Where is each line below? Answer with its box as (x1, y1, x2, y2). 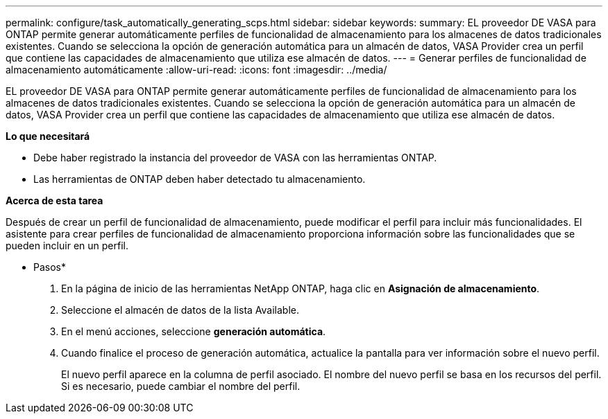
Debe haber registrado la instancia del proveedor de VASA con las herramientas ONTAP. (33, 152, 437, 163)
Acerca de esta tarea (6, 195, 103, 206)
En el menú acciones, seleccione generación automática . (61, 326, 326, 337)
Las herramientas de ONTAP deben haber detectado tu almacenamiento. (33, 173, 366, 185)
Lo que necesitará (6, 130, 90, 142)
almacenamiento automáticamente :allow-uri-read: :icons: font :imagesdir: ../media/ (6, 64, 387, 75)
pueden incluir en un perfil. (6, 240, 128, 251)
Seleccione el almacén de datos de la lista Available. (61, 304, 300, 316)
